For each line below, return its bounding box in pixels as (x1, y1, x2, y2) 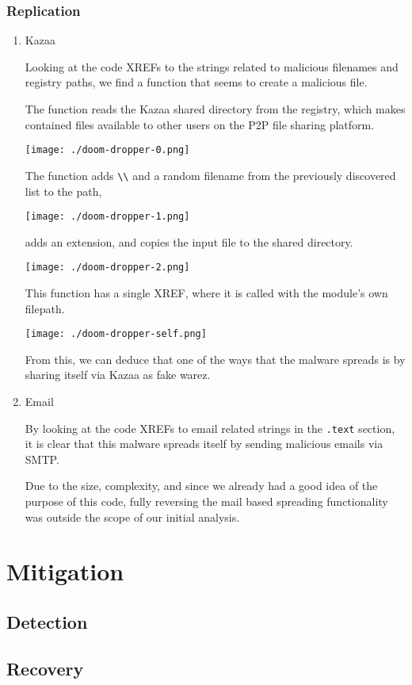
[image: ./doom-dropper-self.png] (25, 328, 207, 340)
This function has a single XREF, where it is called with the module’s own (25, 285, 388, 300)
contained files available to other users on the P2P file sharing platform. (25, 116, 375, 132)
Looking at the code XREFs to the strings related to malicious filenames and (25, 58, 399, 75)
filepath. (25, 300, 65, 316)
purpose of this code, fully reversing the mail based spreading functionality (25, 493, 388, 510)
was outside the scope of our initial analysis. (25, 508, 240, 525)
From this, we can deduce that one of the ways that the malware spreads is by (25, 350, 406, 367)
